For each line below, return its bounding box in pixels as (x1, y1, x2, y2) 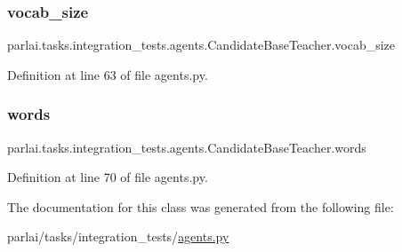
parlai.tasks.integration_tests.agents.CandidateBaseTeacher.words (7, 138, 366, 156)
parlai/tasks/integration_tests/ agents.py (7, 227, 229, 246)
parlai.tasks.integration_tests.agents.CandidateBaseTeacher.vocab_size (7, 35, 396, 54)
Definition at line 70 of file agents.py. (7, 168, 208, 186)
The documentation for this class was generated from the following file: (7, 197, 394, 216)
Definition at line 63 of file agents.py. (7, 65, 208, 83)
